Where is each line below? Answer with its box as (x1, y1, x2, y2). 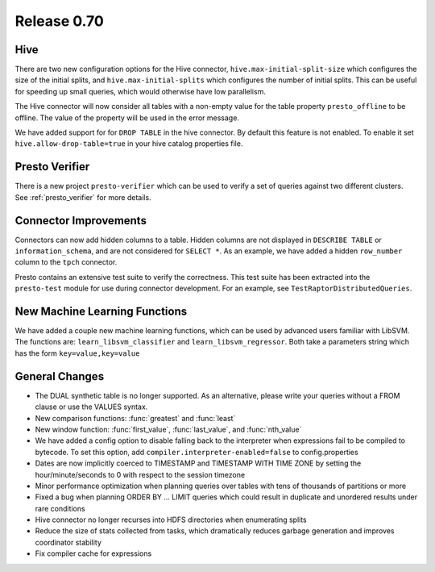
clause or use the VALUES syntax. (35, 402, 148, 411)
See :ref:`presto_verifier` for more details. (14, 192, 152, 202)
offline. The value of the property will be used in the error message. (14, 113, 239, 123)
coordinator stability (35, 537, 102, 547)
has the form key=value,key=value (14, 348, 140, 358)
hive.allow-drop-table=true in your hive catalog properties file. (14, 139, 243, 148)
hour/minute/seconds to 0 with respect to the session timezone (35, 470, 246, 479)
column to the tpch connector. (14, 257, 118, 267)
